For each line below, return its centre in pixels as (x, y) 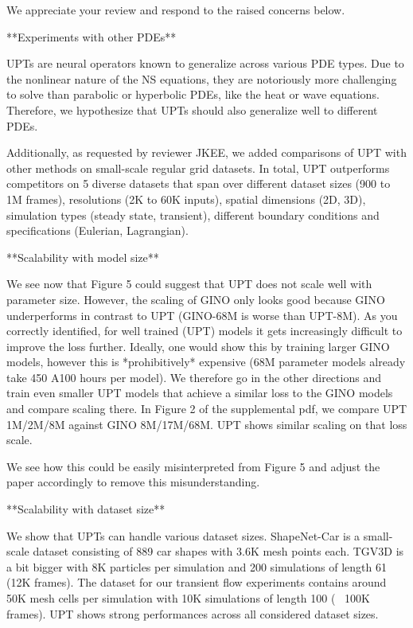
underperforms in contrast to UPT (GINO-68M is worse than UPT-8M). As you (202, 315)
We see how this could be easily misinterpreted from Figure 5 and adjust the (193, 466)
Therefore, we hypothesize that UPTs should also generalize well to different (192, 109)
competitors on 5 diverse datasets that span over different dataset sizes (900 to (199, 183)
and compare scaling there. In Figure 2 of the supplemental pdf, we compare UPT (207, 409)
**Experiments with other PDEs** (92, 36)
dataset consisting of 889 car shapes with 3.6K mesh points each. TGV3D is (218, 551)
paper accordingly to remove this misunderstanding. (133, 482)
